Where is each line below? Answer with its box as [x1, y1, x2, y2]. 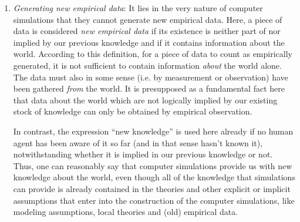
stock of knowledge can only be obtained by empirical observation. [13, 105, 252, 117]
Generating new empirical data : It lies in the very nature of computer [13, 2, 263, 14]
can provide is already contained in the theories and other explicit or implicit [13, 182, 291, 194]
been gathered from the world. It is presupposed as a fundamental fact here [13, 82, 285, 95]
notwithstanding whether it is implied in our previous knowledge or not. [13, 148, 273, 160]
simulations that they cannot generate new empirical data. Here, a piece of [13, 13, 282, 25]
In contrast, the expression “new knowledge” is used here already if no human [13, 125, 294, 137]
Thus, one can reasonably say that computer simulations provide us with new [13, 159, 292, 171]
